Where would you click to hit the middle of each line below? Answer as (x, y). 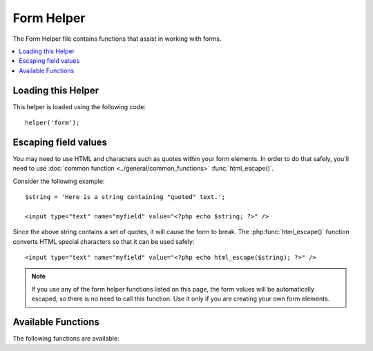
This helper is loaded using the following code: (79, 106)
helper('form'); (52, 123)
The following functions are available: (66, 339)
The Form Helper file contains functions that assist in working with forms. (117, 39)
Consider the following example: (59, 181)
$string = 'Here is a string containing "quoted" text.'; (125, 197)
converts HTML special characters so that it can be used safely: (104, 241)
